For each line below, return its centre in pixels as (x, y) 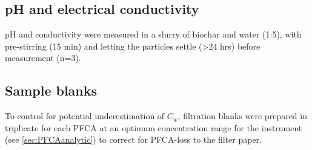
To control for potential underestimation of (85, 116)
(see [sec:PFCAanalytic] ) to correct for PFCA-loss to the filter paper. (133, 139)
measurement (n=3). (43, 58)
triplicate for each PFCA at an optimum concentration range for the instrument (154, 127)
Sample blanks (51, 90)
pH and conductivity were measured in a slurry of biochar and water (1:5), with (153, 34)
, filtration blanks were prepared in (242, 116)
